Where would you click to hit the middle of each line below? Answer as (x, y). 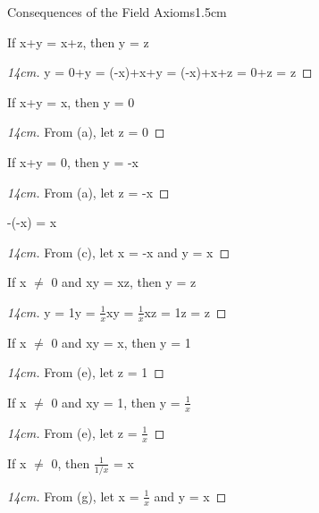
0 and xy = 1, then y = (116, 402)
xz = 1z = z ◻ (185, 311)
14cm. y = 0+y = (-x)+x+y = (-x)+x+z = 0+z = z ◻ (160, 72)
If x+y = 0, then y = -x (73, 161)
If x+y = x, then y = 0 (71, 101)
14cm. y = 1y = (51, 311)
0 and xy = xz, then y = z (124, 282)
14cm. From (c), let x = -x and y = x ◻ (119, 252)
